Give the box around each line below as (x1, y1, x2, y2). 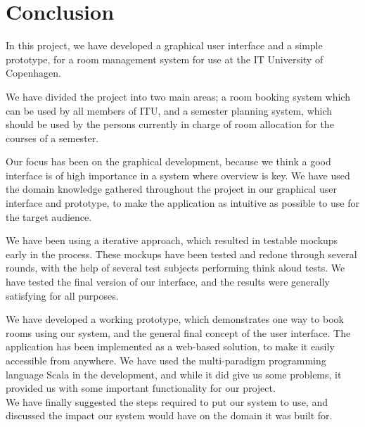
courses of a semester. (6, 130, 99, 145)
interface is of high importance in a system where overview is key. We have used (6, 167, 350, 182)
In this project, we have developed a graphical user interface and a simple (6, 38, 323, 53)
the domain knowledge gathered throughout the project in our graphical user (6, 181, 337, 196)
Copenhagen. (6, 65, 61, 80)
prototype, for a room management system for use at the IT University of (6, 51, 324, 66)
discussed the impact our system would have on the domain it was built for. (6, 408, 333, 423)
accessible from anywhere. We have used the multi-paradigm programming (6, 353, 326, 367)
